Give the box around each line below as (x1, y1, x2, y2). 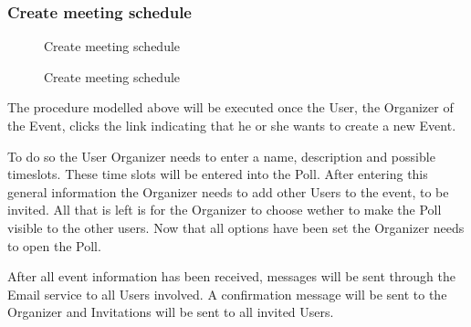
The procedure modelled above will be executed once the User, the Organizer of (7, 98, 454, 117)
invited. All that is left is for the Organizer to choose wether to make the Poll (7, 200, 442, 219)
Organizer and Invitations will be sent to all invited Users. (7, 302, 334, 322)
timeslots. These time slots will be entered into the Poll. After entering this (7, 164, 428, 184)
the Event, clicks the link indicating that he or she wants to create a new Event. (7, 116, 456, 134)
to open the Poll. (7, 236, 101, 255)
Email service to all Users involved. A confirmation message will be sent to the (7, 284, 447, 303)
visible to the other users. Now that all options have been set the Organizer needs (7, 217, 465, 237)
